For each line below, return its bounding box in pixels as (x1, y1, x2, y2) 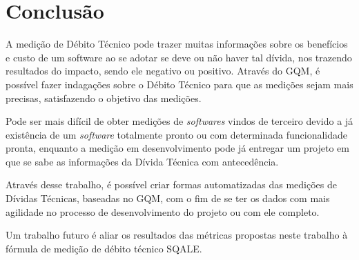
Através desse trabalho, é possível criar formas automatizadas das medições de (6, 177, 337, 192)
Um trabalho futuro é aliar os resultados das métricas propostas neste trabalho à (6, 228, 348, 242)
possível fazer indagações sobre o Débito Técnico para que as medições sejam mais (6, 77, 353, 91)
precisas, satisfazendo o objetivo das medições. (6, 90, 202, 105)
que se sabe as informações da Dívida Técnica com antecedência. (6, 154, 279, 168)
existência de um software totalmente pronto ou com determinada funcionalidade (6, 127, 347, 141)
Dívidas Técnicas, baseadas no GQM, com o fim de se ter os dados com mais (6, 191, 330, 206)
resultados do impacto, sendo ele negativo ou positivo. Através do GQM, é (6, 63, 320, 78)
